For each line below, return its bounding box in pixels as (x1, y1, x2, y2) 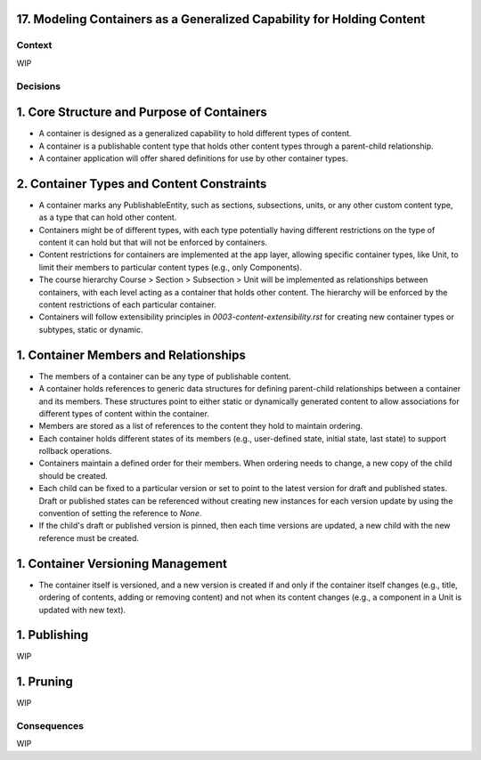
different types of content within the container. (38, 408, 209, 418)
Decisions (16, 80, 61, 93)
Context (16, 39, 53, 52)
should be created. (38, 470, 109, 481)
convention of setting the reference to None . (38, 508, 202, 519)
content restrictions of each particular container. (38, 299, 217, 311)
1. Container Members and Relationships (16, 347, 247, 362)
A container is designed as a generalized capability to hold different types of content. (38, 128, 352, 139)
